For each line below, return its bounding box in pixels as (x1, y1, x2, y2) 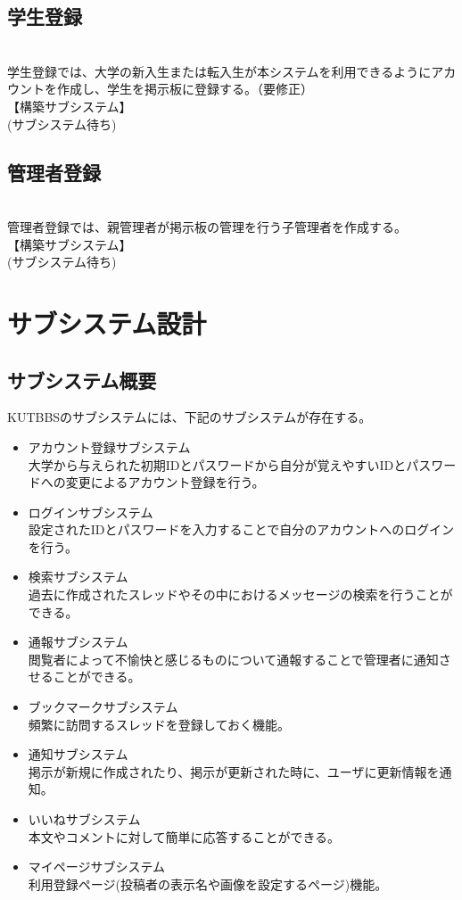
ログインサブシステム (28, 502, 153, 521)
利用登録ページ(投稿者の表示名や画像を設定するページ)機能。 (28, 874, 388, 893)
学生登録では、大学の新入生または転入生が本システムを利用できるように (7, 62, 432, 80)
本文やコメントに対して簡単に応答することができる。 (28, 827, 341, 846)
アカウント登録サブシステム (28, 437, 191, 456)
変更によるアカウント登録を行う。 (65, 473, 265, 491)
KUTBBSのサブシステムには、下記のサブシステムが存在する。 (7, 408, 372, 426)
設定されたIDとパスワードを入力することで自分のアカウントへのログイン (28, 520, 455, 539)
